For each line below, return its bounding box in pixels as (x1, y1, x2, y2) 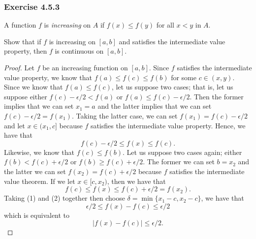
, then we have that (107, 176, 166, 186)
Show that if (4, 36, 41, 46)
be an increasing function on (42, 62, 128, 72)
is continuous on (55, 46, 104, 56)
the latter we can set (4, 166, 66, 176)
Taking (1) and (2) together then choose (4, 193, 125, 203)
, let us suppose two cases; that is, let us (111, 82, 233, 92)
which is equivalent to (4, 209, 70, 220)
